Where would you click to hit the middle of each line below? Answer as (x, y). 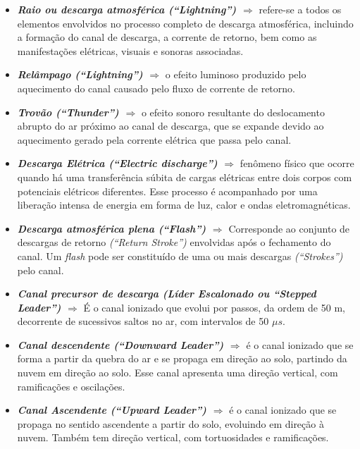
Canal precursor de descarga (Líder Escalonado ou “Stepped (167, 294)
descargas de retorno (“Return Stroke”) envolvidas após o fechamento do (174, 242)
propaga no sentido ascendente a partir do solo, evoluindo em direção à (170, 423)
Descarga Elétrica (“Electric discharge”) (117, 163)
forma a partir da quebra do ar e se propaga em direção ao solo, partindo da (182, 358)
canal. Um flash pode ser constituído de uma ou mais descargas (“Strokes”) (180, 256)
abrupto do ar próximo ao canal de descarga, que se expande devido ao (170, 126)
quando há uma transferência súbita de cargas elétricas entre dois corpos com (185, 177)
